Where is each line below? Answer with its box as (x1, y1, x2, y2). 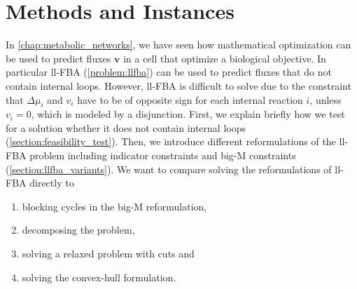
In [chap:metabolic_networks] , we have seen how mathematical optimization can (6, 37, 351, 52)
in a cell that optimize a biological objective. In (123, 51, 326, 65)
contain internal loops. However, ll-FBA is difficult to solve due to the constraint (6, 78, 351, 93)
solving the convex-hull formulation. (22, 269, 176, 284)
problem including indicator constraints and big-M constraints (29, 148, 296, 163)
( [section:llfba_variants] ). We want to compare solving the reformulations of (6, 161, 332, 176)
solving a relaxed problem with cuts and (22, 246, 195, 261)
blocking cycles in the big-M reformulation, (22, 199, 207, 213)
